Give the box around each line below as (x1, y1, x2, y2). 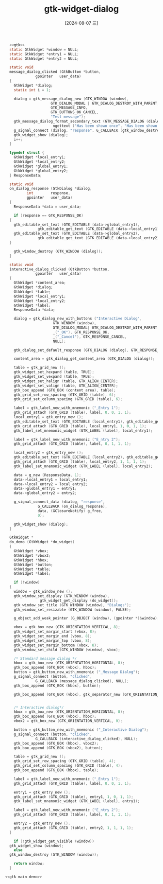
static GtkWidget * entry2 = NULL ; (9, 56, 79, 61)
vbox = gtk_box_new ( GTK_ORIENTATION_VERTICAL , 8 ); (14, 625, 120, 630)
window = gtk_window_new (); (14, 589, 73, 594)
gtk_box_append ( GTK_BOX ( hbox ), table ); (14, 768, 98, 773)
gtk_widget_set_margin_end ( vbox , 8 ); (14, 634, 92, 639)
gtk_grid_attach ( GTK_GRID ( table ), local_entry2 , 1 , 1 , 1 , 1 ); (14, 460, 147, 464)
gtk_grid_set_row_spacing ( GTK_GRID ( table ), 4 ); (14, 759, 116, 764)
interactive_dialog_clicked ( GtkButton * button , (9, 266, 110, 272)
